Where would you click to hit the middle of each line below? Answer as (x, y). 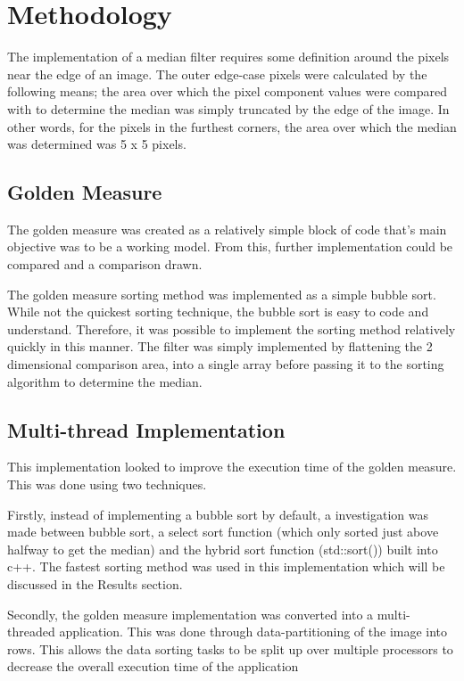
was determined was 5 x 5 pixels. (97, 144)
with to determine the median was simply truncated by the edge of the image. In (228, 108)
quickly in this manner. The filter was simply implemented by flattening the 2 (220, 346)
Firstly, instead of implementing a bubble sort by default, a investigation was (218, 514)
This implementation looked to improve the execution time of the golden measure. (232, 467)
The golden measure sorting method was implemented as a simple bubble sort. (222, 294)
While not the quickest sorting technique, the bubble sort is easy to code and (218, 312)
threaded (31, 632)
